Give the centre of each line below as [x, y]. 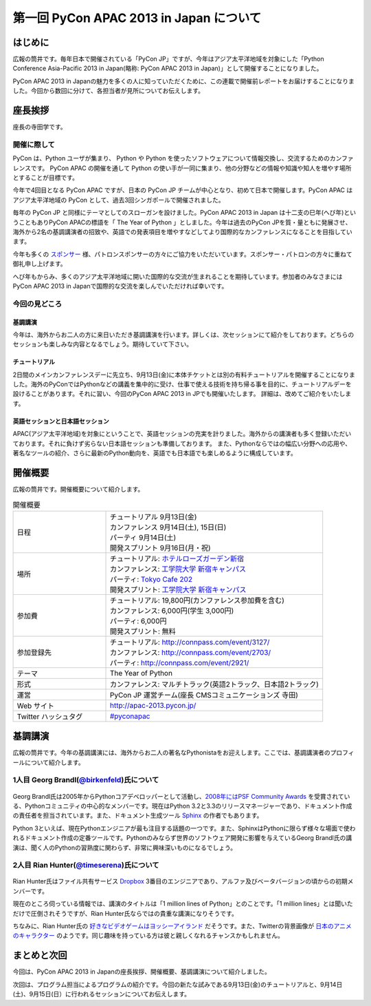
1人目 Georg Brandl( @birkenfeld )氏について [86, 780]
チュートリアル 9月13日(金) [153, 516]
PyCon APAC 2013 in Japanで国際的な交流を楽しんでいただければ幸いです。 [120, 286]
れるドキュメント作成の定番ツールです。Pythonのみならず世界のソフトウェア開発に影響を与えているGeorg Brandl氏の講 [182, 838]
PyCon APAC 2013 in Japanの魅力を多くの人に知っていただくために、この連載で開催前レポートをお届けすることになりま [184, 81]
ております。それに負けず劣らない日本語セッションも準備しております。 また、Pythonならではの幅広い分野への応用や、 [182, 443]
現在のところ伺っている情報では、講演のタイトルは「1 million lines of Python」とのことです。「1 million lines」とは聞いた [183, 904]
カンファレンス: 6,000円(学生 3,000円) [172, 611]
